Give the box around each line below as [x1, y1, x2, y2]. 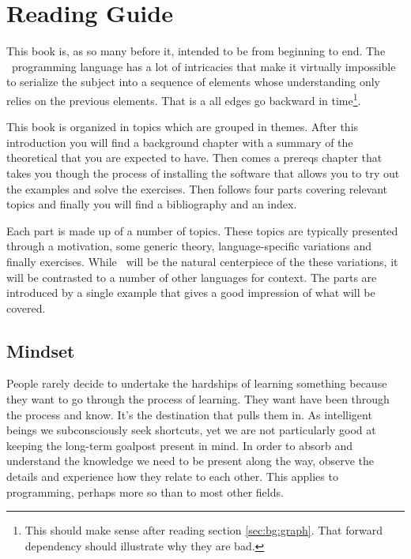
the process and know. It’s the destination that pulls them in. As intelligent [6, 406, 372, 422]
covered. [6, 299, 46, 316]
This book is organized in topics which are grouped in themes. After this [6, 118, 359, 135]
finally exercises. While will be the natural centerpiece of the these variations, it [6, 253, 398, 269]
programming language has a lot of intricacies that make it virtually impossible [11, 58, 396, 74]
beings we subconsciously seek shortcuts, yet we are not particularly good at [6, 422, 376, 438]
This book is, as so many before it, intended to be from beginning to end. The [6, 43, 386, 59]
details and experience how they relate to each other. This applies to [6, 468, 338, 485]
